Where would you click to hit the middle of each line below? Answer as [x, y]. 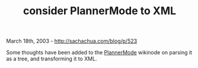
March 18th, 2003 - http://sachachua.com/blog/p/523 [72, 41]
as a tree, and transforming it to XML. [52, 59]
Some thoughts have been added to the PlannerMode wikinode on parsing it [99, 53]
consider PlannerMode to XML [100, 11]
